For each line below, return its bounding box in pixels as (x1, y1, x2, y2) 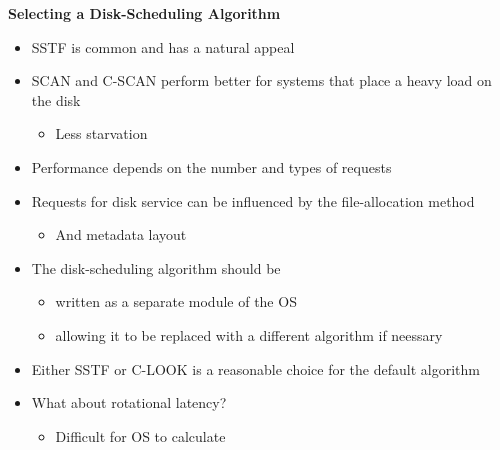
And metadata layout (55, 224, 187, 245)
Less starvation (55, 123, 148, 144)
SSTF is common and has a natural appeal (31, 36, 295, 57)
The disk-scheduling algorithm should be (31, 257, 281, 278)
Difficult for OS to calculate (55, 425, 226, 446)
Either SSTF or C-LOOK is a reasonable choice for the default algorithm (31, 358, 480, 379)
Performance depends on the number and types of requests (31, 156, 392, 177)
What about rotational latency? (31, 392, 227, 413)
